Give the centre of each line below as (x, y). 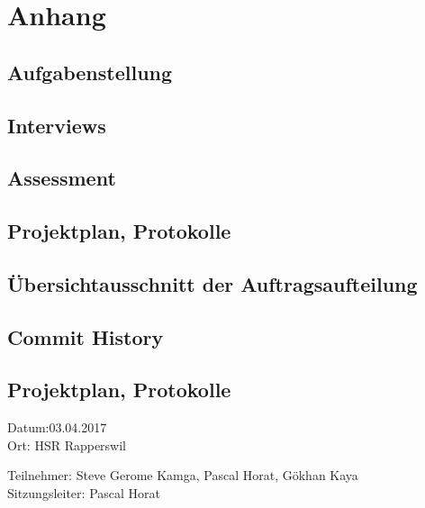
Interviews (57, 125)
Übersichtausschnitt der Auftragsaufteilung (212, 283)
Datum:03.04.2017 (57, 427)
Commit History (86, 336)
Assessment (62, 178)
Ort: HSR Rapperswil (67, 444)
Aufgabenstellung (90, 72)
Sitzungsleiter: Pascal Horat (84, 493)
